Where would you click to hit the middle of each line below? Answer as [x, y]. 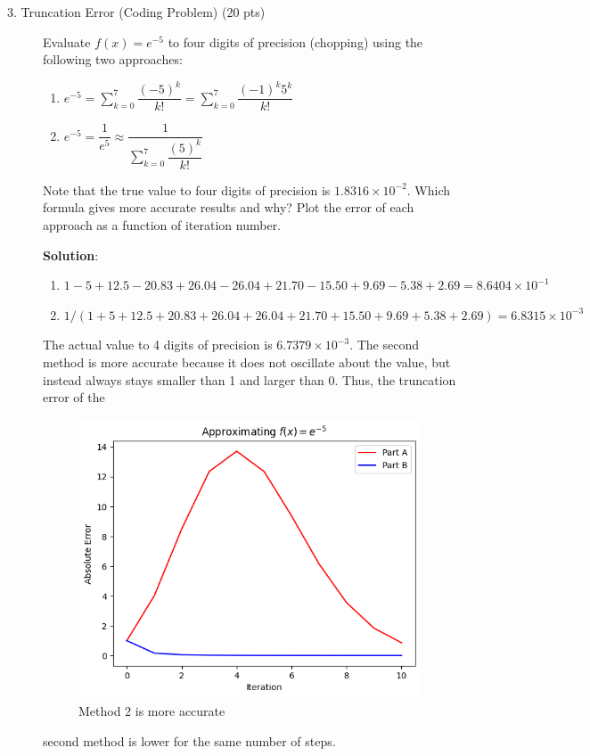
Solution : [71, 255]
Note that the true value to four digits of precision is [187, 189]
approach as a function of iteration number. [162, 225]
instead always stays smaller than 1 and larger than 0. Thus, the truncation [250, 379]
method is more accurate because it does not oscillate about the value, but [247, 362]
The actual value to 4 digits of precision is [158, 345]
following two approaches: [113, 59]
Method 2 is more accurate [152, 710]
